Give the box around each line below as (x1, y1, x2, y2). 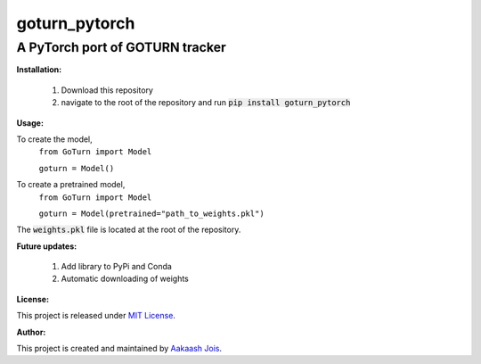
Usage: (16, 117, 45, 128)
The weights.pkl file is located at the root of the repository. (16, 224, 241, 236)
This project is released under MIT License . (16, 310, 175, 321)
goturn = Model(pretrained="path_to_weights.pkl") (38, 208, 265, 219)
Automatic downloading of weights (61, 273, 189, 285)
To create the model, (16, 134, 93, 145)
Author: (16, 327, 46, 337)
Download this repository (61, 85, 153, 95)
